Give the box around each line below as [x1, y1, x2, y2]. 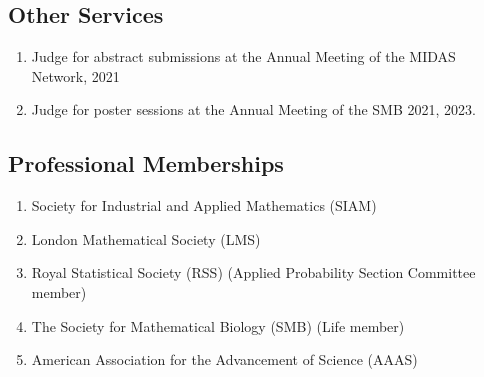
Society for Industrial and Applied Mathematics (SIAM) [31, 195, 377, 216]
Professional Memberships [8, 148, 284, 179]
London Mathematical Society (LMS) [31, 228, 261, 249]
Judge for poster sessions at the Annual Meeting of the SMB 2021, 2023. [31, 99, 476, 120]
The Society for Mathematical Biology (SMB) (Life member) [31, 315, 405, 336]
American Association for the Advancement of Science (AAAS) [31, 349, 418, 370]
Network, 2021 [31, 65, 120, 86]
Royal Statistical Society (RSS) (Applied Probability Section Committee [31, 262, 476, 283]
